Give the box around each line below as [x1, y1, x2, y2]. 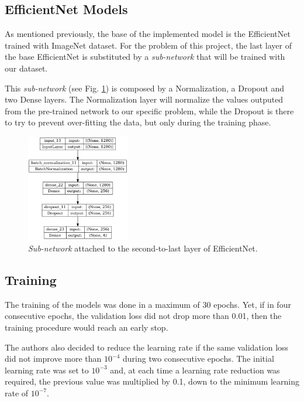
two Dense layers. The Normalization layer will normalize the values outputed [5, 93, 284, 106]
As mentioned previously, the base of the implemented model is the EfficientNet [5, 28, 291, 40]
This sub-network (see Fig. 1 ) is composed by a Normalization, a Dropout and [5, 81, 285, 94]
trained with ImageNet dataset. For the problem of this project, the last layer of [5, 39, 292, 51]
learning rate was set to [5, 363, 89, 376]
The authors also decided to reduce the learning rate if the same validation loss [5, 341, 289, 353]
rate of [5, 386, 29, 399]
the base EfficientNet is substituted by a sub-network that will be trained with [5, 50, 285, 63]
